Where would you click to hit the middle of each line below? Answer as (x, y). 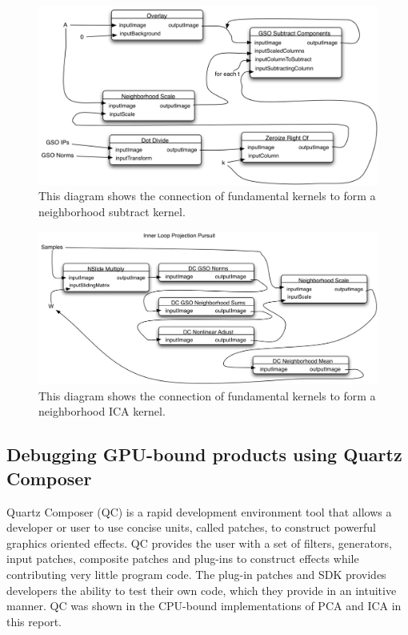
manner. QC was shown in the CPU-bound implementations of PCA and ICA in (204, 606)
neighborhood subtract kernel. (112, 211)
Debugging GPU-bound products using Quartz (204, 454)
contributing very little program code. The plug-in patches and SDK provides (196, 574)
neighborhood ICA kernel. (102, 411)
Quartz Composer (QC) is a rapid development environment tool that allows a (199, 511)
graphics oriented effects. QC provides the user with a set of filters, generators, (199, 543)
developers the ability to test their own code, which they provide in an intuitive (202, 590)
